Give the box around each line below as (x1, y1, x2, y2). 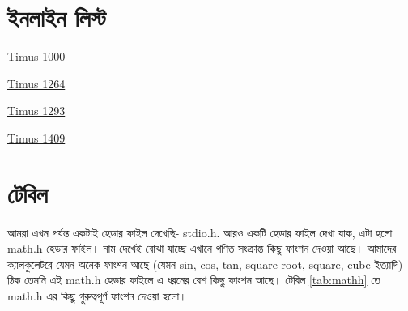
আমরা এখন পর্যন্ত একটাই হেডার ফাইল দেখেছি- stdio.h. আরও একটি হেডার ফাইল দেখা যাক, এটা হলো (7, 224, 393, 241)
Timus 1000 (7, 48, 66, 65)
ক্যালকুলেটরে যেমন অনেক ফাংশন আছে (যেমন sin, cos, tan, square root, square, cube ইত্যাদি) (7, 255, 403, 272)
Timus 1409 (7, 129, 66, 146)
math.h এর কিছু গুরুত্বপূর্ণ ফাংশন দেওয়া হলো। (7, 288, 187, 304)
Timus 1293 (7, 102, 66, 119)
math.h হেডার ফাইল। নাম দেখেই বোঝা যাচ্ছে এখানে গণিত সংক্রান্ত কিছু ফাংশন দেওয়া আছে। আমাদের (7, 240, 397, 257)
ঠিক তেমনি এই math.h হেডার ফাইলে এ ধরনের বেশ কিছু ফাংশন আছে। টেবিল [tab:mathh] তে (7, 271, 380, 288)
